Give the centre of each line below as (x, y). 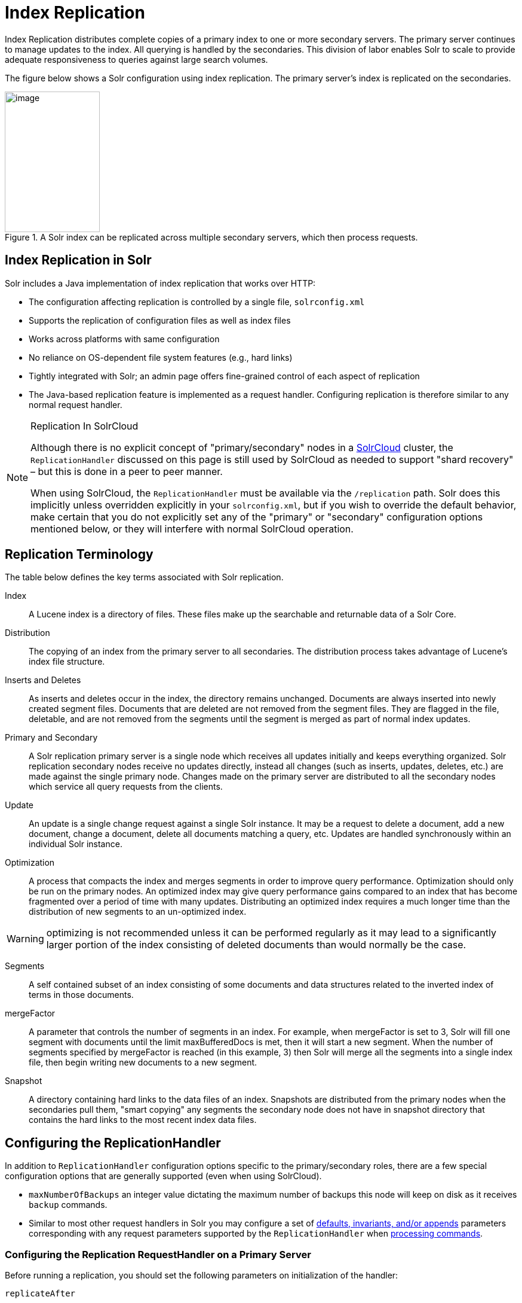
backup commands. (68, 1205)
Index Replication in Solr (78, 260)
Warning (25, 939)
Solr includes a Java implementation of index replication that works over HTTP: (160, 283)
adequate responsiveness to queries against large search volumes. (136, 59)
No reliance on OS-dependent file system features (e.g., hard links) (161, 357)
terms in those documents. (81, 995)
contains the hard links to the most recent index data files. (143, 1120)
